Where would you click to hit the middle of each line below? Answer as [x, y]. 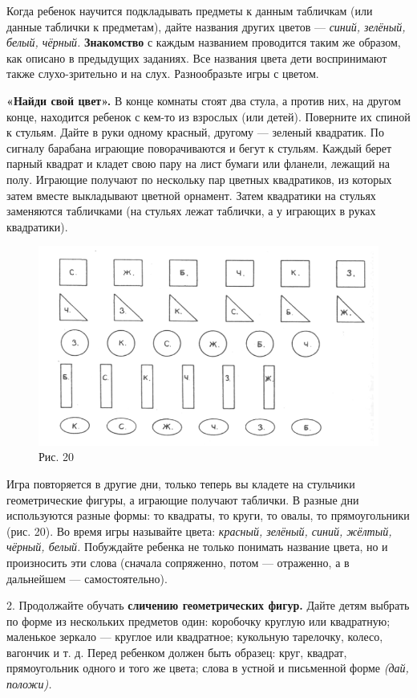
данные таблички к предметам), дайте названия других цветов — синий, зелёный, [206, 26]
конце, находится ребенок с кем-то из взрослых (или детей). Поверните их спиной [208, 116]
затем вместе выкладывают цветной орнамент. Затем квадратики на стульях [191, 195]
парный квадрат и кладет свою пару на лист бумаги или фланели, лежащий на [198, 163]
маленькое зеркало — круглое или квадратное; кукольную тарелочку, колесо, [195, 637]
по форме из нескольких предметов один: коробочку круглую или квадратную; [198, 620]
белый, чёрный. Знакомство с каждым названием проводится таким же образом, [204, 42]
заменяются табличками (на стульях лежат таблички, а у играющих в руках [191, 211]
